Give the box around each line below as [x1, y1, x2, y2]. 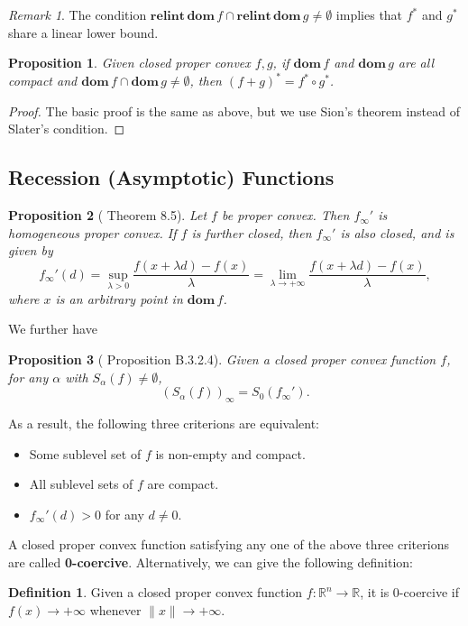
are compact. [147, 474, 219, 493]
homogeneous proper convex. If [8, 223, 177, 242]
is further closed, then [191, 223, 312, 242]
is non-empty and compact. [155, 444, 306, 463]
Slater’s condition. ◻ [8, 119, 125, 138]
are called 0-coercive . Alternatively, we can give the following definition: [8, 552, 414, 571]
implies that [335, 5, 403, 23]
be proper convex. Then [221, 206, 350, 225]
